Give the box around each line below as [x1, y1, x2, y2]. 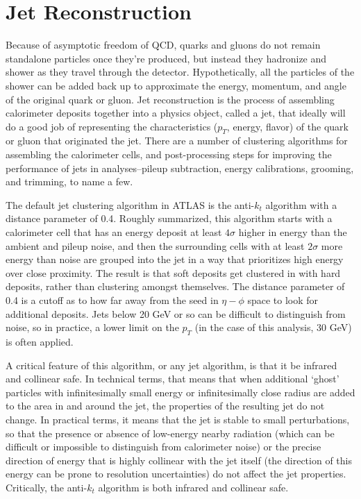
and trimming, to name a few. [6, 174, 133, 189]
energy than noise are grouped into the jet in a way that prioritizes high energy [6, 252, 344, 267]
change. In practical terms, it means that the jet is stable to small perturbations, [6, 412, 350, 426]
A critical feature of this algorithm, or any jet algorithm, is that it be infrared [6, 357, 337, 372]
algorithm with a [265, 197, 337, 212]
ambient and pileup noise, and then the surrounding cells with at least [6, 238, 305, 253]
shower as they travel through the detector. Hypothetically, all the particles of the [6, 65, 355, 79]
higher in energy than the [238, 225, 347, 239]
